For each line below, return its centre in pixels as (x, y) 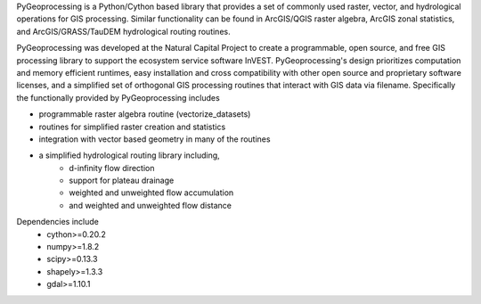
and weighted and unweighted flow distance (150, 205)
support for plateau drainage (122, 181)
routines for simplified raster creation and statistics (132, 127)
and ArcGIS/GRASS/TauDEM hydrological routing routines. (123, 31)
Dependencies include (58, 222)
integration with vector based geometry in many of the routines (155, 139)
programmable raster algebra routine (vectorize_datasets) (145, 114)
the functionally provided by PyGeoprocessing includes (118, 97)
